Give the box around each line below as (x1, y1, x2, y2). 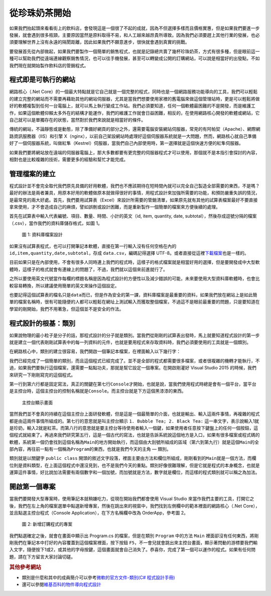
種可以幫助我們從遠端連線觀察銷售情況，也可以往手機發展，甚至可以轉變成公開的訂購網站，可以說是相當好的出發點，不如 (9, 55, 260, 61)
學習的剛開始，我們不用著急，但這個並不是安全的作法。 (9, 306, 124, 312)
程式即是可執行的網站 (9, 75, 75, 84)
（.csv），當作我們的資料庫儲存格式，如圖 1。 (9, 220, 102, 226)
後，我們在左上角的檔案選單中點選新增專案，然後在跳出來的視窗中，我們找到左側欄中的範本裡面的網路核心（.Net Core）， (9, 503, 260, 509)
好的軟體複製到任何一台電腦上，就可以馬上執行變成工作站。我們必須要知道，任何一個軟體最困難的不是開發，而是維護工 (9, 103, 255, 109)
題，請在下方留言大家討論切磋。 (9, 553, 75, 560)
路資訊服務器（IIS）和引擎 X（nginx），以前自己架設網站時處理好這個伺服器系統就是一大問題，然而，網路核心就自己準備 (9, 133, 257, 139)
